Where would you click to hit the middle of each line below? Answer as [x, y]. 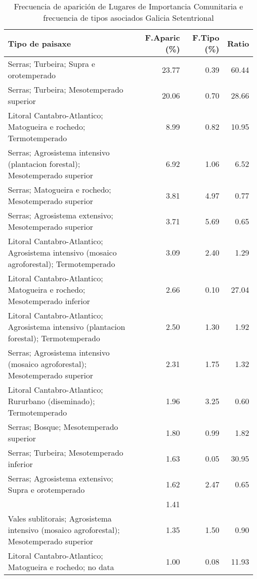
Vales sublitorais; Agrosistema [60, 518]
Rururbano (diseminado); [52, 401]
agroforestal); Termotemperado [62, 264]
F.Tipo [206, 37]
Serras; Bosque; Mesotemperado [63, 427]
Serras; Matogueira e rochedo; [60, 189]
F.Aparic [163, 37]
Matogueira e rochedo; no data [61, 567]
